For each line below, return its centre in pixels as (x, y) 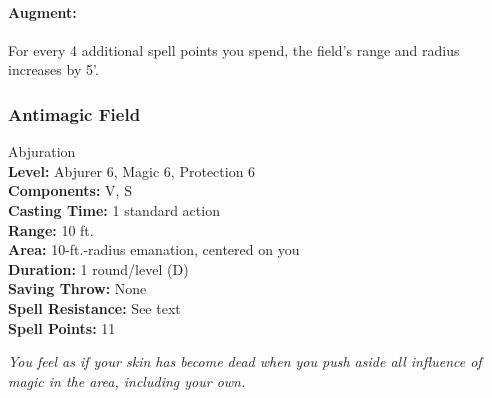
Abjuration (42, 151)
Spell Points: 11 (62, 327)
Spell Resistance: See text (94, 307)
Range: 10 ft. (51, 229)
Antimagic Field (74, 113)
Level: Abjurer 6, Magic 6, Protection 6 (132, 170)
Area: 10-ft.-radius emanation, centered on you (154, 249)
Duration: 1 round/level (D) (98, 268)
